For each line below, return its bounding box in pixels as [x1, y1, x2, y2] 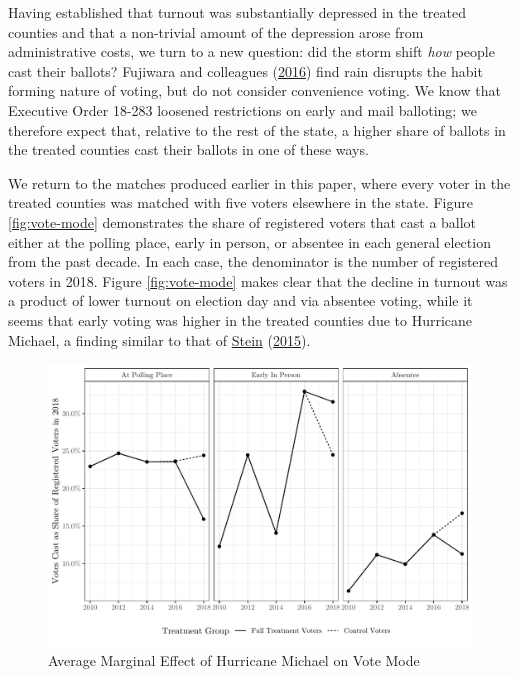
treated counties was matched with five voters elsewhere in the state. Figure [8, 192, 473, 213]
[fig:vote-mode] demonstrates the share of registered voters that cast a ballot [8, 211, 477, 232]
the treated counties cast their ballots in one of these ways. [8, 139, 369, 160]
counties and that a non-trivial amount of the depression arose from [8, 21, 424, 42]
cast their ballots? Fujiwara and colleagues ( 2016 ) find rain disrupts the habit [8, 60, 483, 81]
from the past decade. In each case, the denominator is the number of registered [8, 251, 499, 272]
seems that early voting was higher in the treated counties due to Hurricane [8, 309, 473, 330]
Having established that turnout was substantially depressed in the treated [8, 2, 467, 22]
